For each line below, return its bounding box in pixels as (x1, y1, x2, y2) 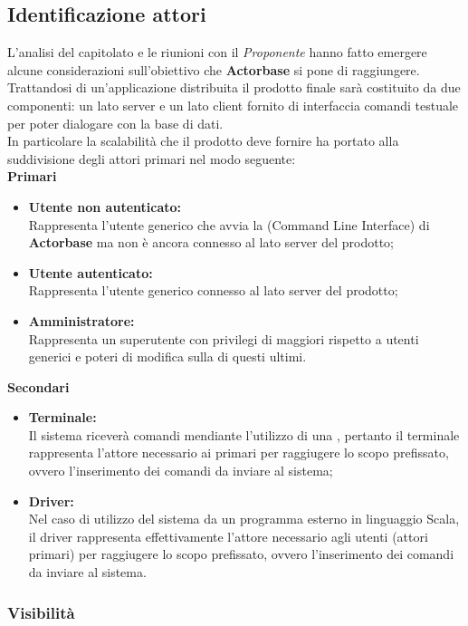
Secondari (7, 377, 70, 396)
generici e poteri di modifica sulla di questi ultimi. (28, 347, 307, 366)
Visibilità (7, 601, 75, 623)
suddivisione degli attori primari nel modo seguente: (7, 149, 296, 168)
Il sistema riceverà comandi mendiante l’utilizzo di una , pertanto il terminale (28, 425, 460, 444)
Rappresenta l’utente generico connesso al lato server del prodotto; (28, 281, 398, 300)
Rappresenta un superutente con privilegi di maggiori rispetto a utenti (28, 329, 419, 348)
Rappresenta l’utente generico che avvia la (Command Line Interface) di (28, 215, 430, 234)
